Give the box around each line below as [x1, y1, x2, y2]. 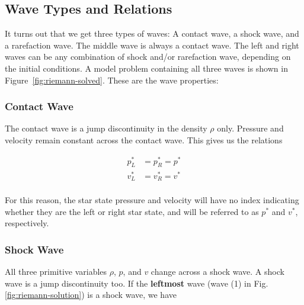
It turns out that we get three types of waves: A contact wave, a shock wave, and [5, 27, 299, 40]
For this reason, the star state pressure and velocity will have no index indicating [5, 194, 299, 206]
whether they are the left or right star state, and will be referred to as [5, 205, 259, 217]
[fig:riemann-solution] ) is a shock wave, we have [5, 288, 177, 301]
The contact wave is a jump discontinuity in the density [5, 122, 207, 134]
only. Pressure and [217, 122, 284, 134]
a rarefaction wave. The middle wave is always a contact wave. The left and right [5, 38, 299, 51]
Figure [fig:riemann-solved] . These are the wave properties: [5, 73, 219, 86]
